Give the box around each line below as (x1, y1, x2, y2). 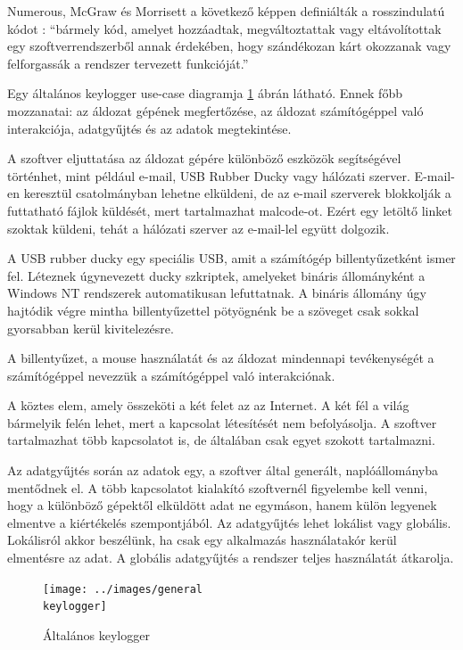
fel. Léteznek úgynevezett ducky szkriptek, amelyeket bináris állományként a (7, 266, 426, 284)
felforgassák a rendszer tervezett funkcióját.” (7, 53, 249, 72)
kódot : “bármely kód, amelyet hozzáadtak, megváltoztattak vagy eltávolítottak (7, 19, 442, 37)
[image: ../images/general (43, 582, 203, 596)
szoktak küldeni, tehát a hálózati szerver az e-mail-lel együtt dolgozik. (7, 218, 390, 237)
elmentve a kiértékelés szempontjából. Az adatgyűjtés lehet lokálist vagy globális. (7, 513, 451, 531)
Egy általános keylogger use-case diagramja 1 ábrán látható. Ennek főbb (7, 84, 402, 103)
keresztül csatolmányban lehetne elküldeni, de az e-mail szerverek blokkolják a (23, 184, 451, 202)
